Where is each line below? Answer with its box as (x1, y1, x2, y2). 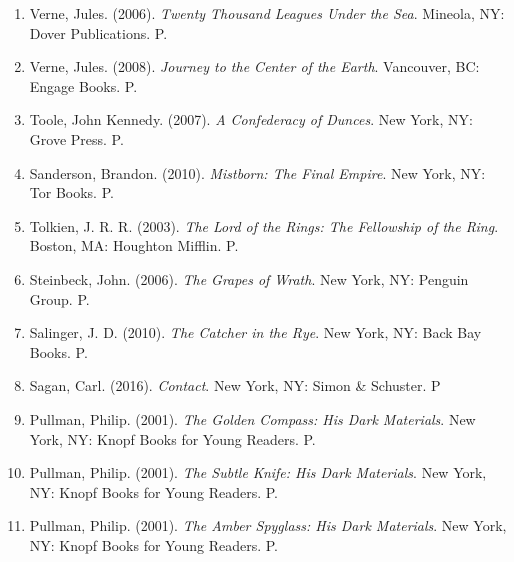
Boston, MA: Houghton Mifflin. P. (29, 235, 239, 256)
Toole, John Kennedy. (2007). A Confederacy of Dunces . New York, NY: (29, 109, 473, 130)
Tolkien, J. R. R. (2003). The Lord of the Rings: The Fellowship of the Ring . (29, 215, 499, 236)
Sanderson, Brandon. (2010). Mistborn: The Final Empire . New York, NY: (29, 162, 486, 183)
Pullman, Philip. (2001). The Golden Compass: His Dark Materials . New (29, 408, 476, 429)
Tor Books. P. (29, 182, 114, 203)
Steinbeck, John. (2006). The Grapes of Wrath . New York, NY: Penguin (29, 268, 469, 289)
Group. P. (29, 288, 90, 309)
